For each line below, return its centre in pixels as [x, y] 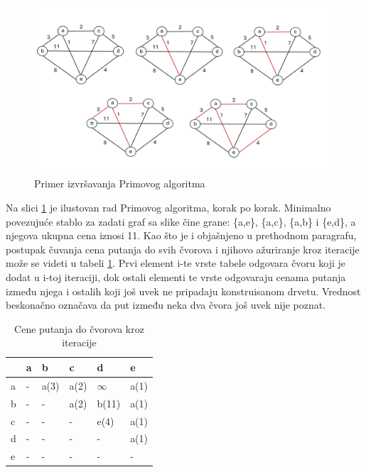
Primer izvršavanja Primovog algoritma [120, 183]
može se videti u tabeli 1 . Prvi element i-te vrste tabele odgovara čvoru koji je [176, 263]
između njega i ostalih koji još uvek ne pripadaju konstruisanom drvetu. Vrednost [183, 291]
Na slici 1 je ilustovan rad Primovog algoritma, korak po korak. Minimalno [168, 208]
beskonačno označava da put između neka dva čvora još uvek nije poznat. [166, 305]
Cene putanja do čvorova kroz [79, 328]
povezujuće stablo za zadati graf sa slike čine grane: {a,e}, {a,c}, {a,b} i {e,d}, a [181, 221]
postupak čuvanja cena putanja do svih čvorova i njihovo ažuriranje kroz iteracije [183, 249]
